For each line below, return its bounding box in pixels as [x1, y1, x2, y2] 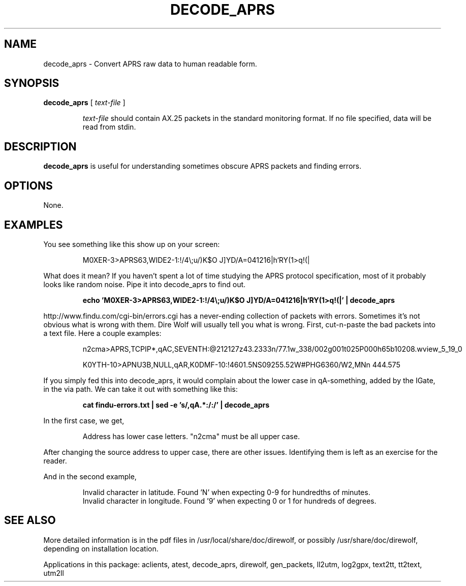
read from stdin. [82, 122, 136, 132]
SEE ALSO [4, 514, 56, 527]
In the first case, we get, [43, 416, 125, 425]
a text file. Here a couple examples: [43, 328, 162, 337]
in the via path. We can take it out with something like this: [43, 384, 238, 393]
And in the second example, [43, 472, 137, 481]
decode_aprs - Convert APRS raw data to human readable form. [43, 59, 257, 68]
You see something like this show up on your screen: [43, 239, 220, 249]
